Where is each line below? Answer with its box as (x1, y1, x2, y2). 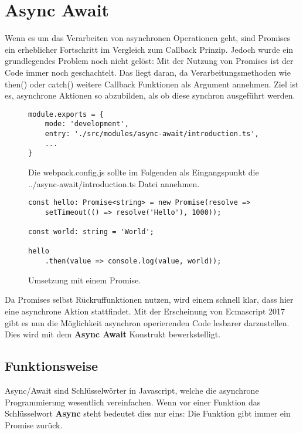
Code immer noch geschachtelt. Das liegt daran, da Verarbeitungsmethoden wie (5, 66, 291, 78)
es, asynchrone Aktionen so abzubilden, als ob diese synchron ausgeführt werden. (5, 89, 295, 102)
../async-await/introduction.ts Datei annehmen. (28, 177, 200, 190)
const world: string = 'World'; (28, 228, 154, 236)
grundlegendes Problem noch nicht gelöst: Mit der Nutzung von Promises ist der (5, 55, 294, 67)
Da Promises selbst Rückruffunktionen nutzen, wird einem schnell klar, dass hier (5, 293, 294, 306)
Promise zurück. (5, 418, 63, 431)
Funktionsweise (5, 357, 98, 375)
